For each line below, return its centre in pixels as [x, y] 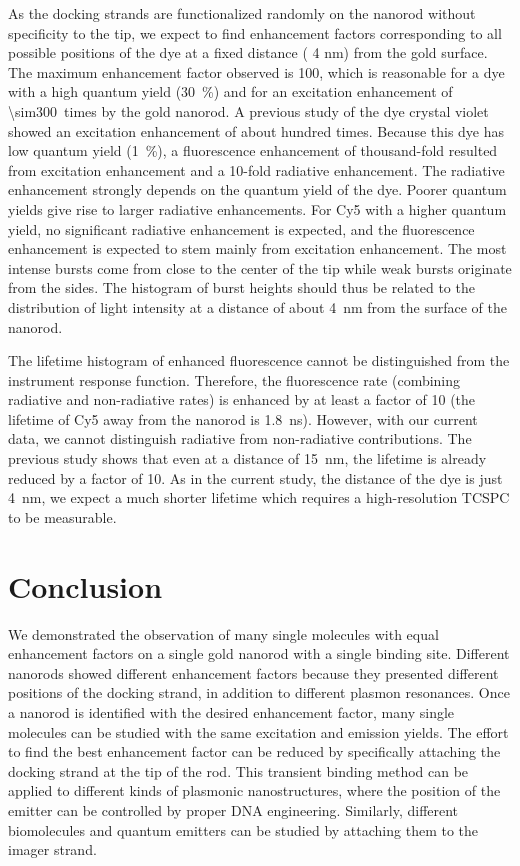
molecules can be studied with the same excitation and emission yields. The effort [258, 731]
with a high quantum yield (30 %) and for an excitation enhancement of [230, 91]
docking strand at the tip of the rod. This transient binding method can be [238, 770]
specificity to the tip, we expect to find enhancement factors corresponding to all [255, 32]
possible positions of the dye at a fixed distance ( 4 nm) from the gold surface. [248, 52]
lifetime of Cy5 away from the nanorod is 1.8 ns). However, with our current [243, 418]
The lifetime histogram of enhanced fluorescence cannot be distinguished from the [259, 360]
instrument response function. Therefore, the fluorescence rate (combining [234, 379]
